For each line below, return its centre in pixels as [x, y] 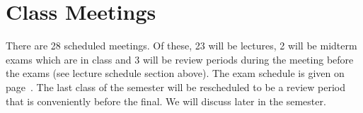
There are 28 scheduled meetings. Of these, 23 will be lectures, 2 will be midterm [181, 46]
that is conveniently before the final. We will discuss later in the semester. [166, 101]
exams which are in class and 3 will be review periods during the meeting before [180, 59]
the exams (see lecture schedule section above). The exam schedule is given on [175, 73]
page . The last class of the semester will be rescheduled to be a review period [176, 87]
